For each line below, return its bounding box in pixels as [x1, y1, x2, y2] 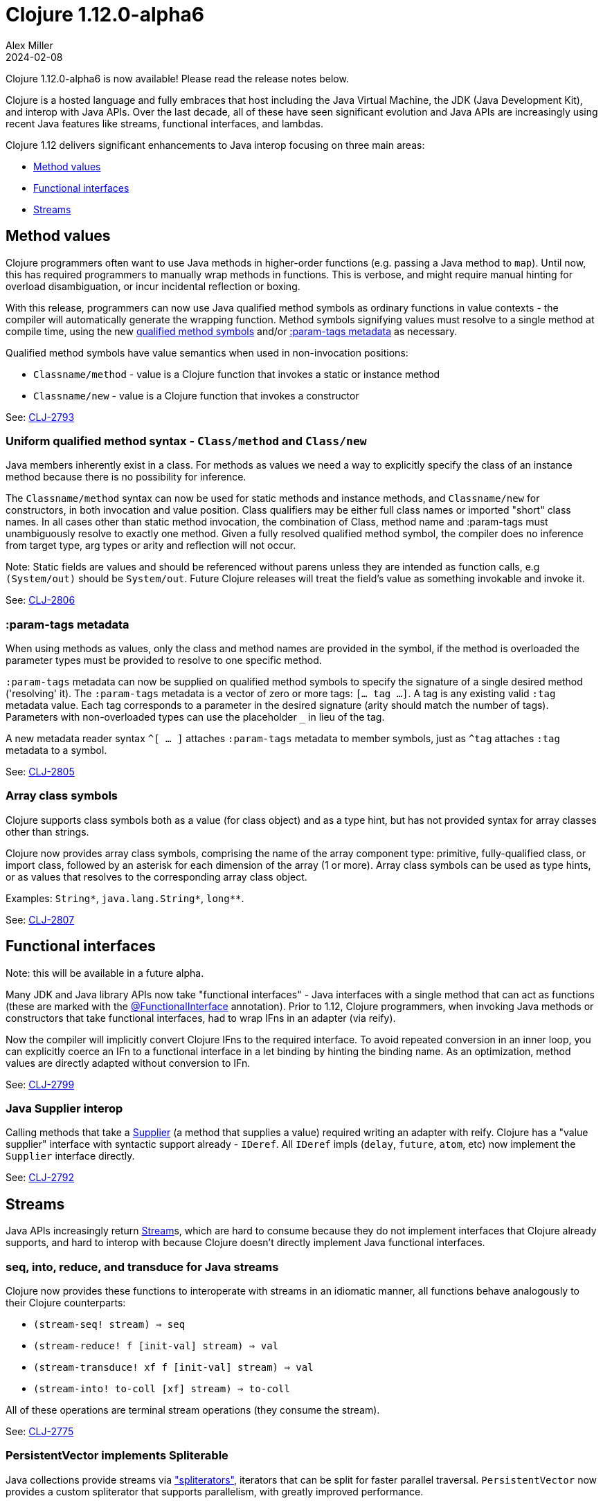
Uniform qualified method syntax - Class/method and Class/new [6, 433, 367, 448]
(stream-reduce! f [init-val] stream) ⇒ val [33, 1340, 279, 1352]
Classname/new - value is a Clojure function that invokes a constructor [33, 389, 359, 402]
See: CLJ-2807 [6, 913, 75, 926]
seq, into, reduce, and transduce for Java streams [6, 1259, 279, 1274]
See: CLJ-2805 [6, 766, 75, 778]
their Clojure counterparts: [6, 1297, 126, 1309]
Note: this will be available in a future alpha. [6, 966, 204, 979]
